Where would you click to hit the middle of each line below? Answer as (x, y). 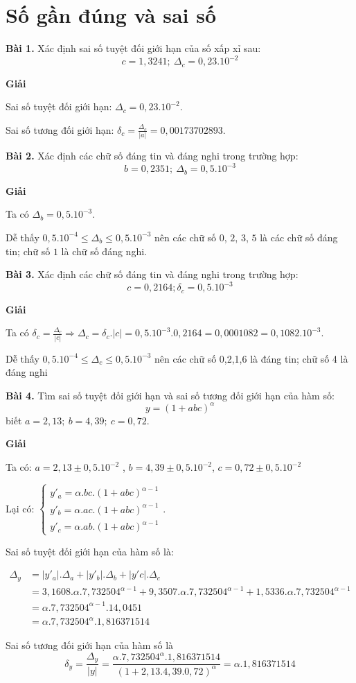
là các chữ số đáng (299, 237)
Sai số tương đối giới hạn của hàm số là (90, 645)
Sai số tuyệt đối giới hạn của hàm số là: (90, 551)
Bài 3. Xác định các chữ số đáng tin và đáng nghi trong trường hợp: (152, 274)
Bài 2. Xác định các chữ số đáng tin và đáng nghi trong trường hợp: (152, 156)
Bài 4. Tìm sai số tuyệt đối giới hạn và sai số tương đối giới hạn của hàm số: (170, 395)
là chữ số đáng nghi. (104, 251)
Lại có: (20, 508)
